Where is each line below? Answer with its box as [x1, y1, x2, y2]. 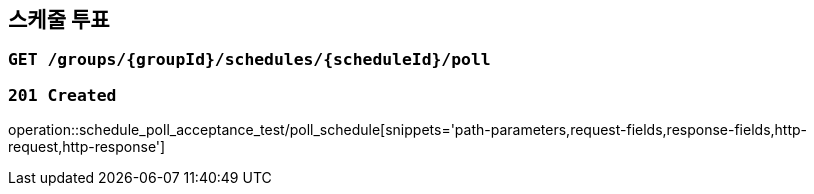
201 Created [8, 85, 117, 105]
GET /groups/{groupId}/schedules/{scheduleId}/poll [8, 50, 491, 70]
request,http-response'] [8, 138, 166, 156]
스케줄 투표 [8, 7, 110, 32]
